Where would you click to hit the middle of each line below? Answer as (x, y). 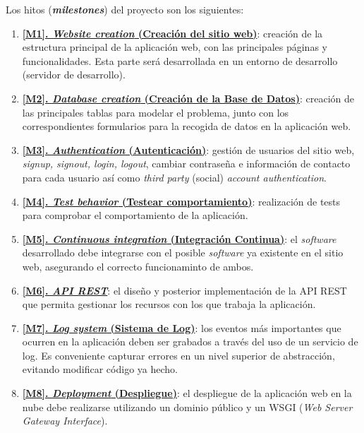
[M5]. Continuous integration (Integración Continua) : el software (179, 238)
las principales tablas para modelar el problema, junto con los (156, 112)
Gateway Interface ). (65, 421)
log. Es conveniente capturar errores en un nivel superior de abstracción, (178, 355)
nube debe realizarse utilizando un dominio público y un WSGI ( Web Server (187, 407)
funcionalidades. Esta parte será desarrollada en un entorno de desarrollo (180, 60)
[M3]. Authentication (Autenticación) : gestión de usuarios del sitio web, (188, 149)
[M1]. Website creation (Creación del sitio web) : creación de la (172, 33)
